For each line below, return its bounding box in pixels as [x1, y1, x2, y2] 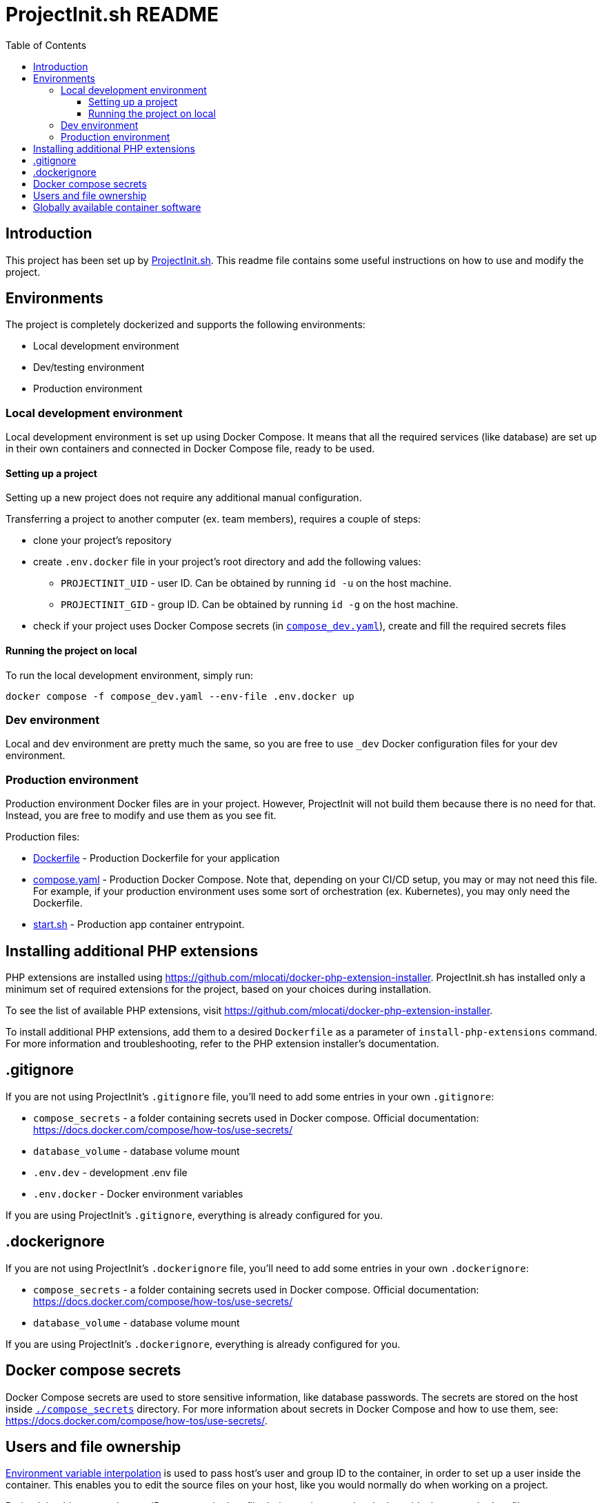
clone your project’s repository [33, 534, 172, 547]
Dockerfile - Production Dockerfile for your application [33, 852, 280, 865]
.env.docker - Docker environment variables [33, 1187, 243, 1200]
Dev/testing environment [33, 361, 145, 374]
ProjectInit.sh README [6, 3, 219, 26]
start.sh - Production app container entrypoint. [33, 918, 245, 931]
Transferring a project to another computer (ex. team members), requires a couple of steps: [6, 513, 421, 525]
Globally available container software [33, 201, 201, 213]
